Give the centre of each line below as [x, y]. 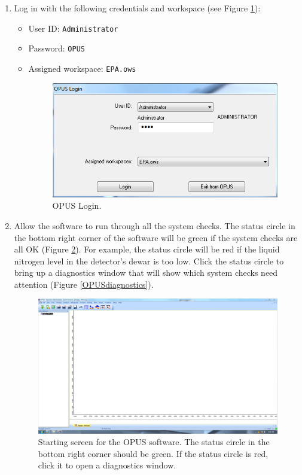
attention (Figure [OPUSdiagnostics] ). [84, 284]
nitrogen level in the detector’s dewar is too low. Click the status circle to [149, 261]
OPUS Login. [77, 205]
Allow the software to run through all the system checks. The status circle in [155, 225]
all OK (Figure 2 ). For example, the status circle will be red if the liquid [147, 249]
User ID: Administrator [73, 28]
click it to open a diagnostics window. [107, 465]
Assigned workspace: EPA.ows [82, 68]
